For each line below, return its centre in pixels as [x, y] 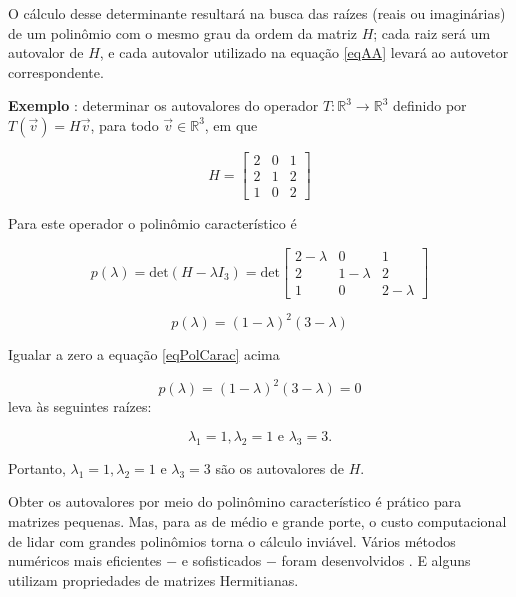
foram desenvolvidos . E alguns [376, 560]
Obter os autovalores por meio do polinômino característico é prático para [235, 501]
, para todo [124, 124]
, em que [231, 124]
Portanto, [37, 467]
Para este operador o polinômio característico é [152, 223]
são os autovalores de [280, 467]
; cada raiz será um [432, 32]
